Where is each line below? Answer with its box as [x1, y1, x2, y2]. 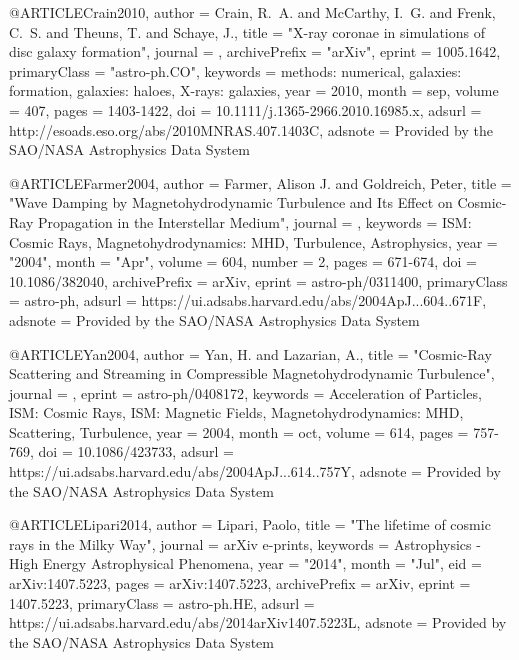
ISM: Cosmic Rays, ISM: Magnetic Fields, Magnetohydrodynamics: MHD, [9, 402, 464, 423]
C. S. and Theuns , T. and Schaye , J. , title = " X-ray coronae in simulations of [9, 21, 485, 42]
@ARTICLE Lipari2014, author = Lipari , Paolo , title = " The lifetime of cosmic [9, 514, 491, 535]
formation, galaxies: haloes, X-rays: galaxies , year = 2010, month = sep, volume [9, 80, 499, 101]
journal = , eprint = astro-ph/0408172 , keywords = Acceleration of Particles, [9, 382, 482, 403]
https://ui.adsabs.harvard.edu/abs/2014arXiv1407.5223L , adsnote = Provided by [9, 612, 507, 633]
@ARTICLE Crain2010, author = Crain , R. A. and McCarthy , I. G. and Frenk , [9, 2, 496, 22]
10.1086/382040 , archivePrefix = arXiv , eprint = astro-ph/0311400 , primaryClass [9, 270, 508, 291]
